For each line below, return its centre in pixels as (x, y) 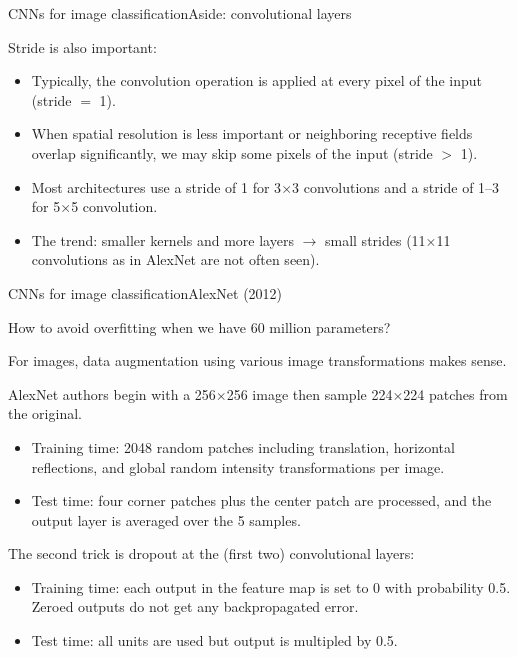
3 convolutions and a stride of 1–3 (396, 186)
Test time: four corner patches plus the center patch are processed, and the (261, 500)
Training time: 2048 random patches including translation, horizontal (243, 446)
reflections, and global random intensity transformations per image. (238, 466)
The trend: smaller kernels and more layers (162, 239)
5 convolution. (114, 206)
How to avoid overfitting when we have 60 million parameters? (199, 326)
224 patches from (455, 393)
